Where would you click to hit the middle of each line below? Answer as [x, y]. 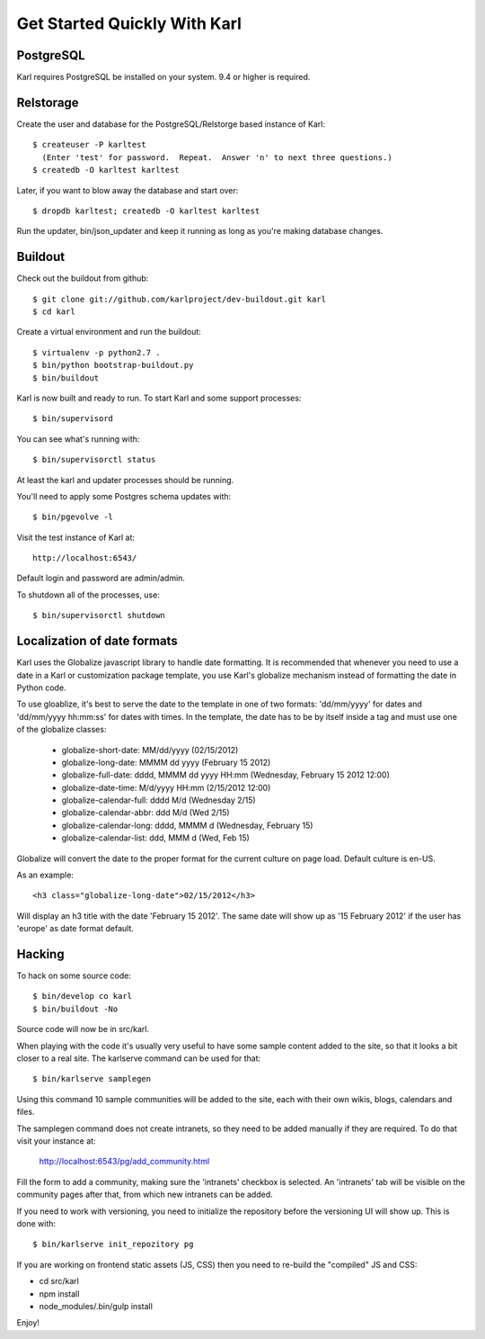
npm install [59, 1294]
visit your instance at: [56, 1141]
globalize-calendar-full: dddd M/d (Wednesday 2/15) [159, 800]
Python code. [41, 687]
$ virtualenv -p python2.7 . [97, 352]
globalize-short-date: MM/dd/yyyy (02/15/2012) [150, 750]
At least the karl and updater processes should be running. [125, 480]
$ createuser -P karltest [90, 145]
